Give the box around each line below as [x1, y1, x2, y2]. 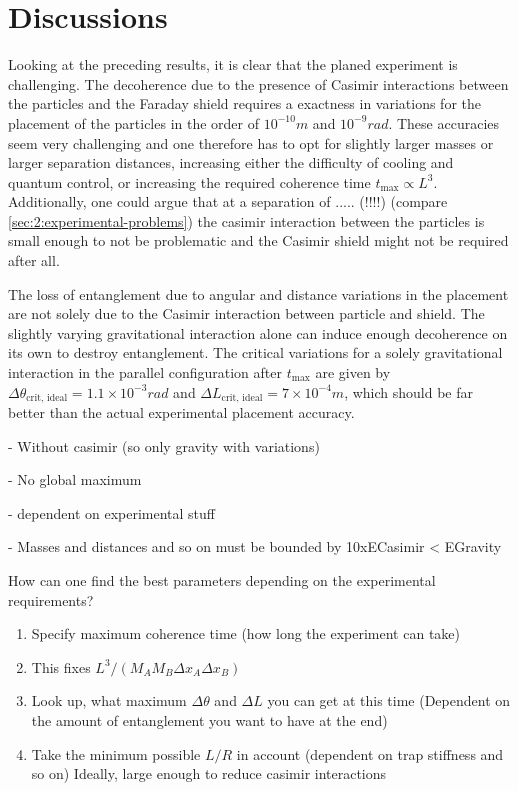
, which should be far [344, 381, 473, 402]
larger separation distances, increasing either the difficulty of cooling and [8, 152, 454, 173]
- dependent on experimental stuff [8, 502, 216, 523]
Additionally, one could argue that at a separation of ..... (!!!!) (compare [8, 191, 448, 212]
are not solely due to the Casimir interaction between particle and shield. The [8, 303, 485, 324]
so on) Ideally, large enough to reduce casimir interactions [31, 763, 387, 784]
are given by [315, 362, 391, 383]
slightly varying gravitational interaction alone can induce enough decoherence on [8, 322, 508, 343]
